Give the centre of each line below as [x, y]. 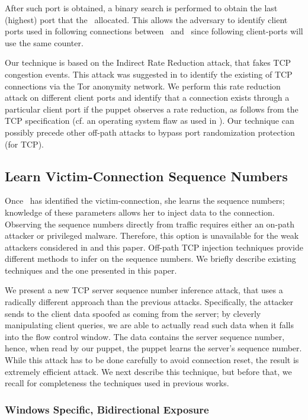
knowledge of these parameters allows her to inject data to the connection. [140, 212]
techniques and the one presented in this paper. [91, 270]
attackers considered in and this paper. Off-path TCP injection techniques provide [154, 247]
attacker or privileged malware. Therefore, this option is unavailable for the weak [152, 235]
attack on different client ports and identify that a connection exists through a [147, 97]
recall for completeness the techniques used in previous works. [117, 383]
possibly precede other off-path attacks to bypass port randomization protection [150, 132]
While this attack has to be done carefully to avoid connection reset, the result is [152, 360]
